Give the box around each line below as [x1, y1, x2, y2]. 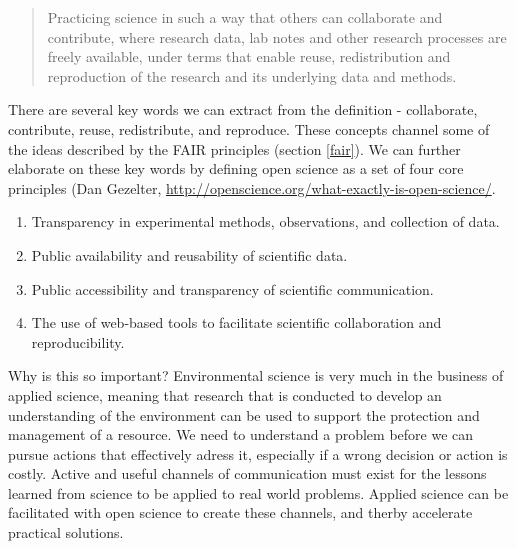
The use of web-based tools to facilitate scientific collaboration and [31, 312, 442, 333]
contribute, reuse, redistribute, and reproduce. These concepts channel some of [8, 118, 490, 139]
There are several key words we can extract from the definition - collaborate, [8, 99, 478, 120]
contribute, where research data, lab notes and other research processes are [47, 26, 507, 47]
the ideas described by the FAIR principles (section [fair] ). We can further [8, 138, 461, 159]
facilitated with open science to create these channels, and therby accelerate [8, 502, 473, 523]
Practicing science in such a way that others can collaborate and [47, 7, 443, 27]
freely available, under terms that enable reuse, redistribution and [47, 46, 451, 67]
